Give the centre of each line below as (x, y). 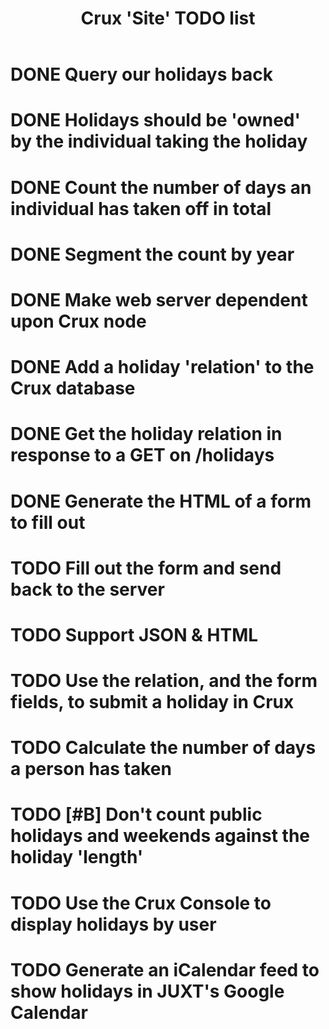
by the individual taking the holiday (159, 141)
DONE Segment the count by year (152, 254)
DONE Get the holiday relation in (146, 434)
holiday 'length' (77, 857)
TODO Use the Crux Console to (141, 903)
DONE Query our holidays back (141, 74)
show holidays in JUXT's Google (147, 991)
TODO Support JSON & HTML (134, 634)
